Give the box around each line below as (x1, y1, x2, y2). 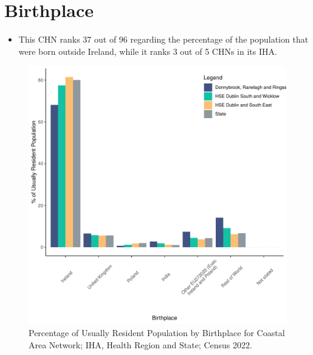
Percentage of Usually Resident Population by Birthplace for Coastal (29, 326, 285, 339)
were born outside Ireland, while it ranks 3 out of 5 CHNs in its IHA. (18, 44, 277, 57)
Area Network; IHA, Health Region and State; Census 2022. (29, 338, 252, 351)
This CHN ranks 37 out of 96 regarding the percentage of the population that (18, 33, 309, 46)
